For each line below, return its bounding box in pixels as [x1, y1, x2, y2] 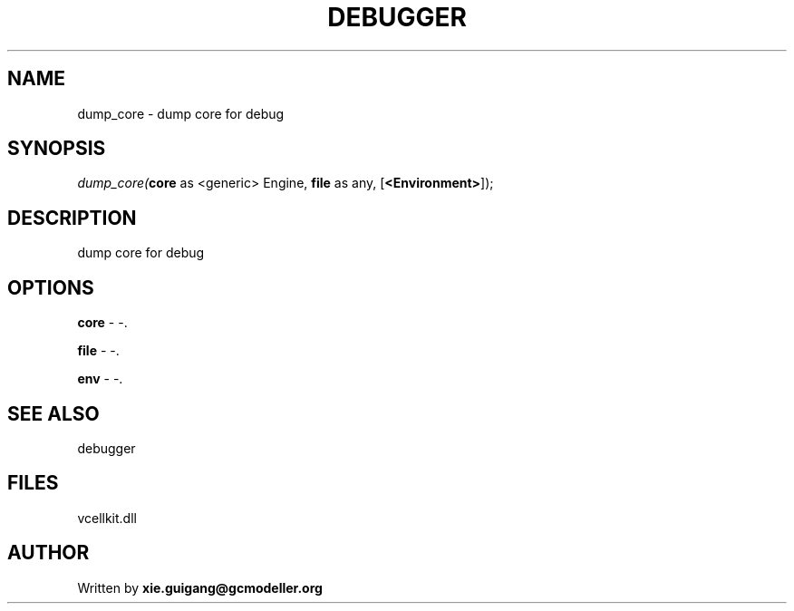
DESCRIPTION [7, 206, 137, 229]
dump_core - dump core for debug [77, 105, 285, 121]
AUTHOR [7, 541, 90, 565]
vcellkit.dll [77, 509, 137, 526]
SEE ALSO [7, 402, 100, 425]
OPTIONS [7, 276, 94, 299]
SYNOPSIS [7, 137, 106, 160]
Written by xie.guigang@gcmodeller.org [77, 579, 323, 596]
